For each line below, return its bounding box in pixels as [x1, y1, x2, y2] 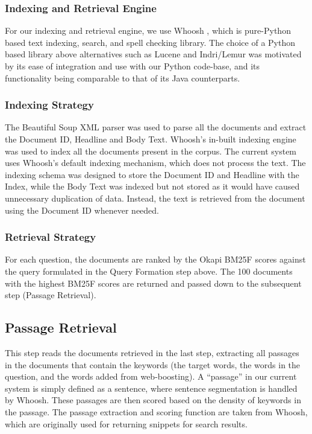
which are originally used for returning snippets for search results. [5, 417, 248, 430]
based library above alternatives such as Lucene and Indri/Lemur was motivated [5, 48, 302, 60]
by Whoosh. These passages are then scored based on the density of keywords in [5, 394, 301, 406]
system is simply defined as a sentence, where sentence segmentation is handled [5, 381, 298, 394]
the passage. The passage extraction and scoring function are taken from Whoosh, [5, 405, 308, 418]
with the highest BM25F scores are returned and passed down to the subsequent [5, 276, 302, 289]
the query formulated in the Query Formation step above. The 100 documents [5, 264, 293, 277]
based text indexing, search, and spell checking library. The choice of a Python [5, 36, 296, 48]
